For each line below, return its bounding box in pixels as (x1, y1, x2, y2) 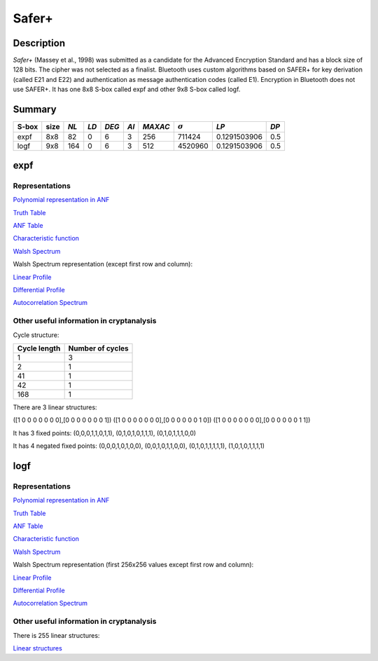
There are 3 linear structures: (13, 403, 97, 411)
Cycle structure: (13, 330, 59, 339)
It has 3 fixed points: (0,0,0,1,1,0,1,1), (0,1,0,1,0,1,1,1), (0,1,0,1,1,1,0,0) (13, 428, 196, 437)
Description (13, 37, 66, 49)
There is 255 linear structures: (13, 631, 100, 639)
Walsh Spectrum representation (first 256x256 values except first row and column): (13, 561, 254, 569)
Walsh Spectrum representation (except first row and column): (13, 260, 192, 268)
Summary (13, 104, 57, 116)
